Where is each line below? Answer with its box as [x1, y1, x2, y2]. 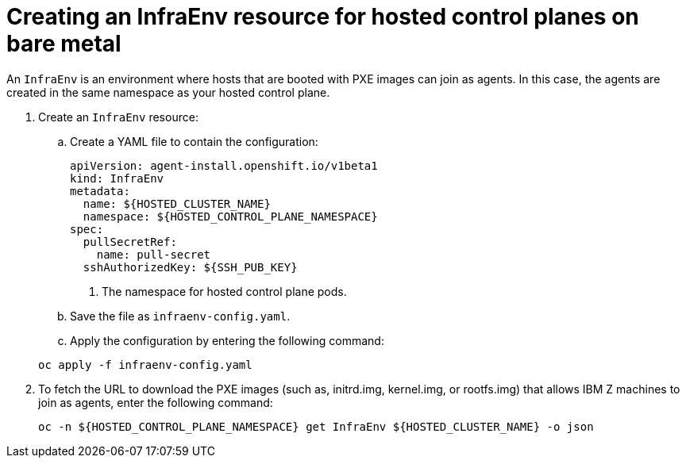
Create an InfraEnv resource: [38, 109, 198, 124]
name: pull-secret [96, 247, 211, 261]
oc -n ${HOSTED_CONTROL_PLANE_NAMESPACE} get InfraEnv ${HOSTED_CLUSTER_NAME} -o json [38, 420, 594, 433]
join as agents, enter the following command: [38, 395, 273, 409]
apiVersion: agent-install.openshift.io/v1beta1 [70, 159, 378, 172]
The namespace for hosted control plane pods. [102, 284, 347, 298]
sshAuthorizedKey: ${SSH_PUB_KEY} [83, 260, 298, 274]
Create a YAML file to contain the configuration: [70, 134, 318, 148]
